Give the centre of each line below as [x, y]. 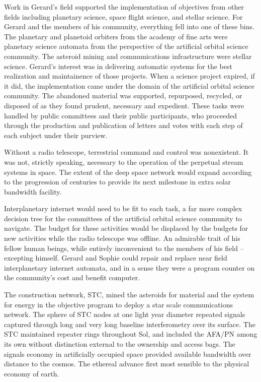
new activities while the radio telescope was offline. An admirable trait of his [122, 238]
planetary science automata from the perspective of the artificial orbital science [126, 46]
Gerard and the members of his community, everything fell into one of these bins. [129, 26]
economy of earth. [32, 373]
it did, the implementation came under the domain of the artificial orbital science [129, 85]
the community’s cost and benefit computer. [72, 277]
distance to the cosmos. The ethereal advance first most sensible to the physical [127, 364]
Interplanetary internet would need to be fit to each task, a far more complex [123, 208]
